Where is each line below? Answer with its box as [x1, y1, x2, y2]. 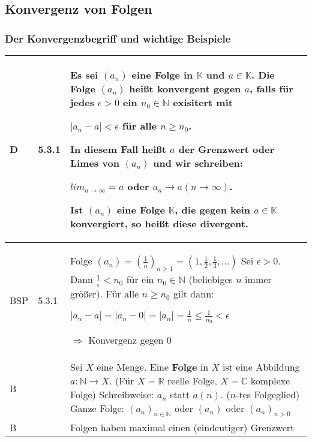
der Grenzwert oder [178, 142, 275, 156]
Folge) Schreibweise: [70, 387, 154, 402]
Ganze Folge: [70, 401, 125, 416]
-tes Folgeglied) [236, 387, 300, 402]
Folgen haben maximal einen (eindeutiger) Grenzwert [70, 420, 295, 435]
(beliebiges [188, 272, 233, 287]
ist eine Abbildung [222, 360, 300, 374]
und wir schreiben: [153, 156, 243, 170]
